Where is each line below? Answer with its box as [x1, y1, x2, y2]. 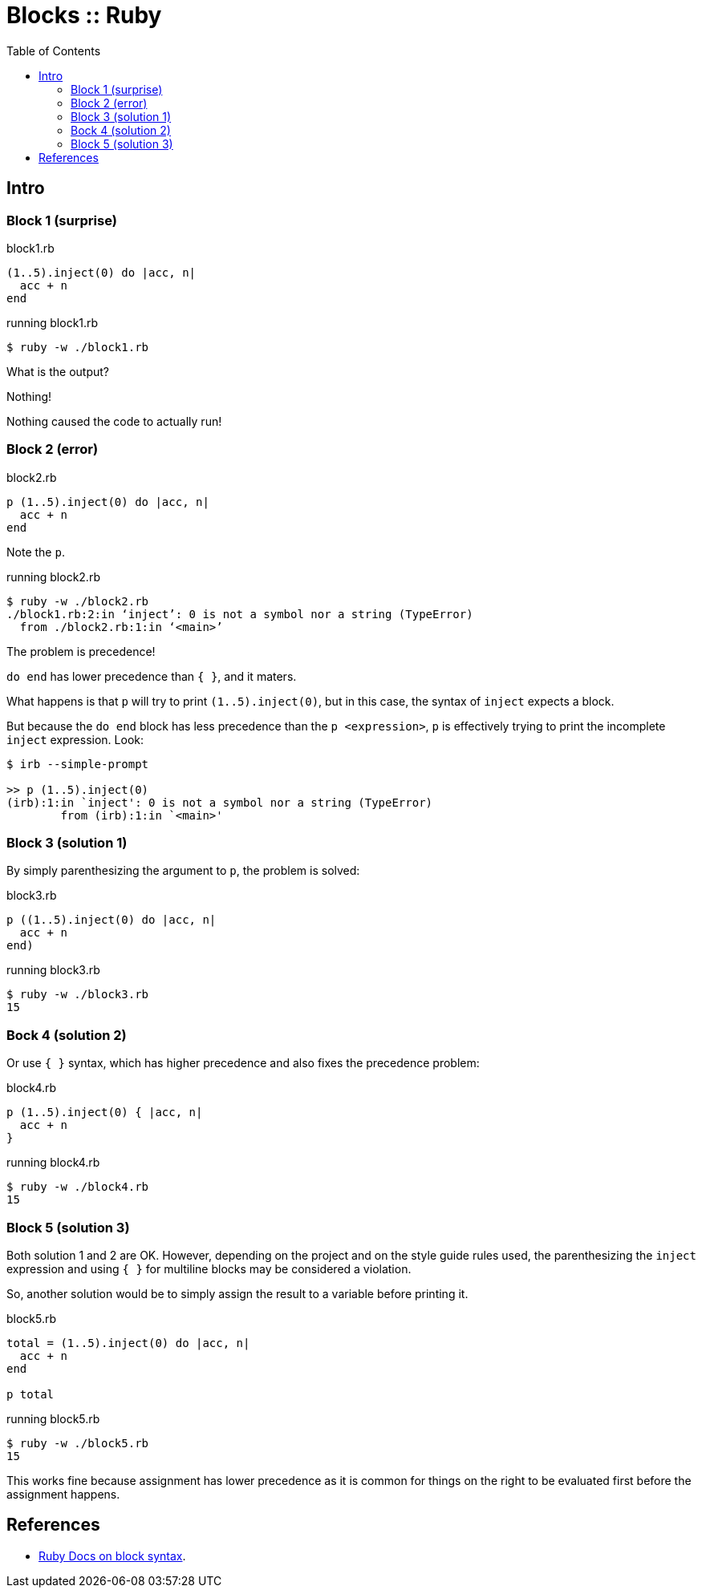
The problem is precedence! [6, 644, 156, 658]
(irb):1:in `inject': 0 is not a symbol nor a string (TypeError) [6, 795, 433, 809]
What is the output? [6, 364, 109, 378]
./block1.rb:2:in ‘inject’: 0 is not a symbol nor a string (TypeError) [6, 607, 473, 621]
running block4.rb [6, 1155, 100, 1170]
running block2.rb [6, 569, 100, 584]
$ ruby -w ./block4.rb [6, 1180, 149, 1194]
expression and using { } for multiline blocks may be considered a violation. [6, 1261, 412, 1276]
